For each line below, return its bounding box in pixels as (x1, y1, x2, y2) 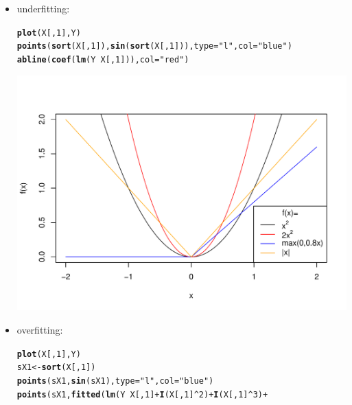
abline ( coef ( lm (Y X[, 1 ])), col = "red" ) (16, 54, 189, 65)
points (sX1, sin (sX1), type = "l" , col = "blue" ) (16, 375, 214, 386)
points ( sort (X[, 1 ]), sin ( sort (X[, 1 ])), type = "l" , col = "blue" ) (16, 41, 292, 51)
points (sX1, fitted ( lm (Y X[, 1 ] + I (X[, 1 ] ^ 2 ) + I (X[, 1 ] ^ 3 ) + (16, 389, 268, 400)
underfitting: (16, 1, 70, 15)
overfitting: (16, 322, 63, 336)
